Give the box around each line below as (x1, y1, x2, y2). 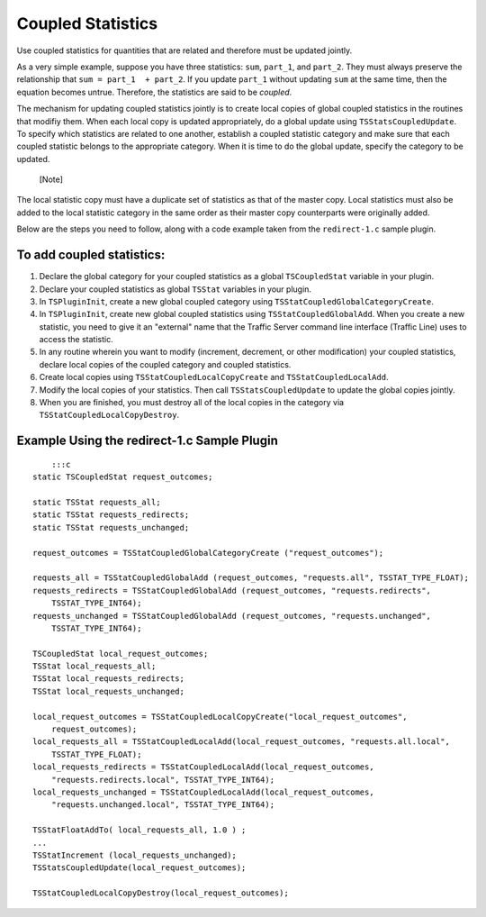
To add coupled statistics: (16, 248, 166, 263)
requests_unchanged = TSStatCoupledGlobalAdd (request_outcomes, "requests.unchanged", (32, 611, 432, 621)
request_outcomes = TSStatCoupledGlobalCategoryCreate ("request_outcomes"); (32, 548, 384, 558)
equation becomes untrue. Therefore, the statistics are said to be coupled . (16, 86, 292, 97)
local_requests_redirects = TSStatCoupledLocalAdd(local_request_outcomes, (32, 762, 374, 772)
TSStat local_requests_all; (32, 661, 157, 671)
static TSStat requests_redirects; (32, 510, 190, 520)
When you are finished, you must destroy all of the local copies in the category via (39, 397, 345, 408)
